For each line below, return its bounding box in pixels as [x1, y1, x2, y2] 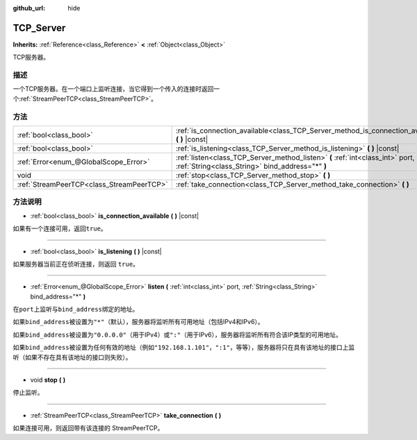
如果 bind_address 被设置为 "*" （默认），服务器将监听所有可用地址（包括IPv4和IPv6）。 [13, 318, 264, 326]
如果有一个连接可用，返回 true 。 [13, 224, 107, 232]
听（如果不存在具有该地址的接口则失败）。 [13, 353, 132, 361]
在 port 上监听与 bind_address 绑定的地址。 [13, 305, 139, 314]
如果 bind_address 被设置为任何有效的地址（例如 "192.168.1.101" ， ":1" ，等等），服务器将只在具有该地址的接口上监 [13, 344, 355, 352]
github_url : [13, 4, 45, 12]
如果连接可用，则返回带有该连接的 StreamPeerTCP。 [13, 424, 164, 432]
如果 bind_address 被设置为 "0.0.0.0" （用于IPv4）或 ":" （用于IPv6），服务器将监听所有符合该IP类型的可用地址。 [13, 330, 342, 339]
